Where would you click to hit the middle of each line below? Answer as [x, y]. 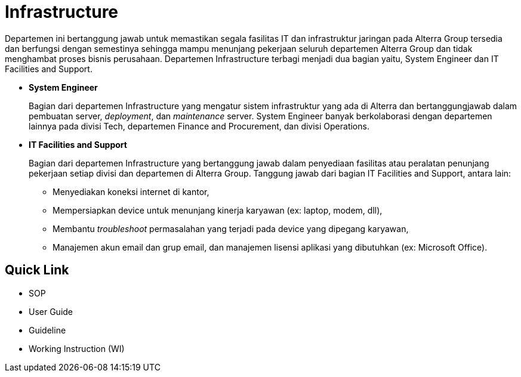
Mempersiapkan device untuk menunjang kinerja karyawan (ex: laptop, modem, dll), [218, 210]
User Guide [51, 311]
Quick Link [37, 270]
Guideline [47, 330]
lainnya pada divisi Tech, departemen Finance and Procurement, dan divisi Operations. [199, 126]
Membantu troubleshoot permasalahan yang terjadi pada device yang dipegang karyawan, [231, 228]
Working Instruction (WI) [77, 348]
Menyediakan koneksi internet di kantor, [131, 191]
